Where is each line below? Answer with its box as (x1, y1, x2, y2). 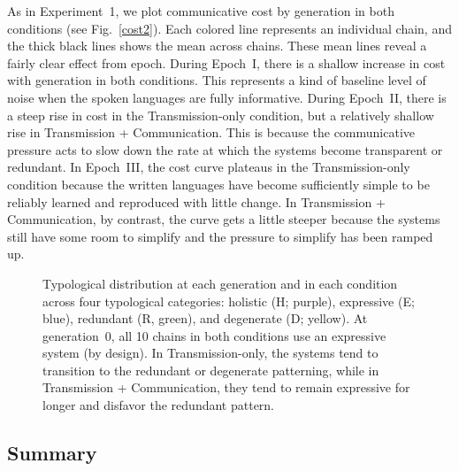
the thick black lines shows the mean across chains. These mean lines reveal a (7, 36, 427, 55)
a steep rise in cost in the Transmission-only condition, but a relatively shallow (7, 105, 434, 124)
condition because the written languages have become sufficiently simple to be (7, 174, 430, 193)
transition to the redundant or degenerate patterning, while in (42, 360, 379, 379)
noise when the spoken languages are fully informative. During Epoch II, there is (7, 88, 447, 106)
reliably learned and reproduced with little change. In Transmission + (7, 192, 386, 211)
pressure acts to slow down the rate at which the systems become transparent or (7, 140, 443, 158)
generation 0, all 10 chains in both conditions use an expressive (42, 326, 386, 344)
